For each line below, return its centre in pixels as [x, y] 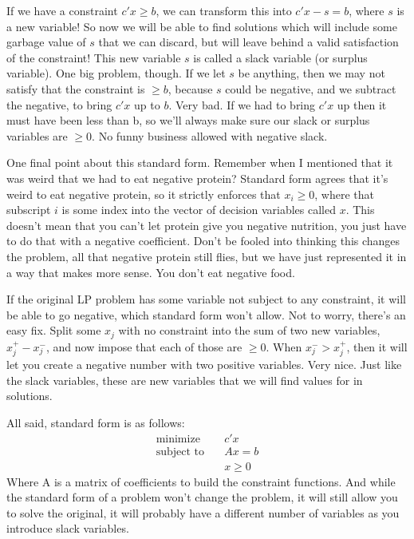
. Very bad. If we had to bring [242, 104]
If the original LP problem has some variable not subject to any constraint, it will [206, 299]
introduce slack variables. [68, 528]
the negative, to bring [59, 104]
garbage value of [46, 42]
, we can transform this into [224, 10]
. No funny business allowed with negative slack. [210, 135]
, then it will [377, 346]
